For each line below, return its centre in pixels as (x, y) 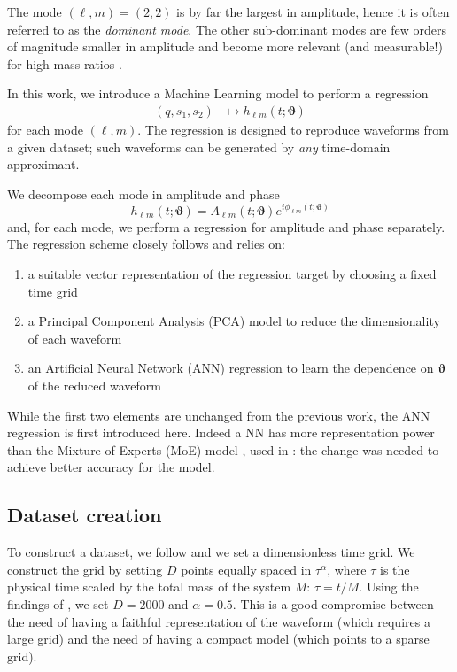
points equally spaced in (246, 569)
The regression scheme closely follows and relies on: (146, 244)
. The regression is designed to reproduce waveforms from (293, 129)
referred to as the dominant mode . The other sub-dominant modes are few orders (227, 29)
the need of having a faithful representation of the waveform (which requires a (219, 621)
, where (347, 569)
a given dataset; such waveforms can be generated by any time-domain (199, 147)
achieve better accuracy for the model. (111, 467)
